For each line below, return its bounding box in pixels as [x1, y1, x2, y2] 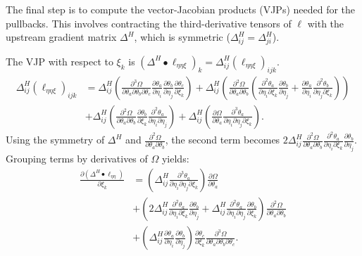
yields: [161, 151, 189, 166]
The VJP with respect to [6, 53, 113, 68]
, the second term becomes [165, 132, 280, 147]
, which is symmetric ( [134, 30, 230, 44]
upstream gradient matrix [6, 30, 117, 44]
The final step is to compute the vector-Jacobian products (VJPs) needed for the [6, 2, 356, 16]
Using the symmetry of [6, 132, 105, 147]
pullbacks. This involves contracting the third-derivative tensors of [6, 15, 292, 30]
